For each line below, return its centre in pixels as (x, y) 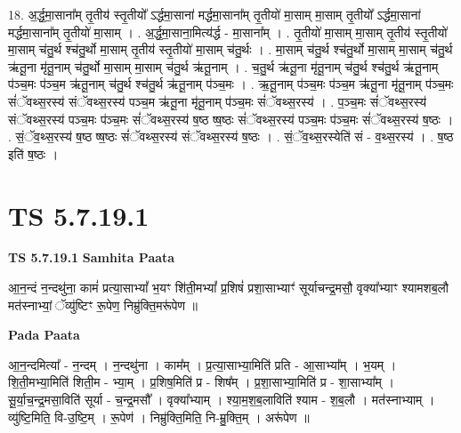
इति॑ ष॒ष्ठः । (33, 153)
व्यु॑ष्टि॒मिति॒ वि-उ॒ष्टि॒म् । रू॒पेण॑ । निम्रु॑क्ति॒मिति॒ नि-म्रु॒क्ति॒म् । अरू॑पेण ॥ (159, 417)
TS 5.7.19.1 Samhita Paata (92, 257)
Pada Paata (44, 335)
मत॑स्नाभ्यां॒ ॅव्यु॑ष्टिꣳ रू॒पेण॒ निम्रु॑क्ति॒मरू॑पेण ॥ (103, 305)
